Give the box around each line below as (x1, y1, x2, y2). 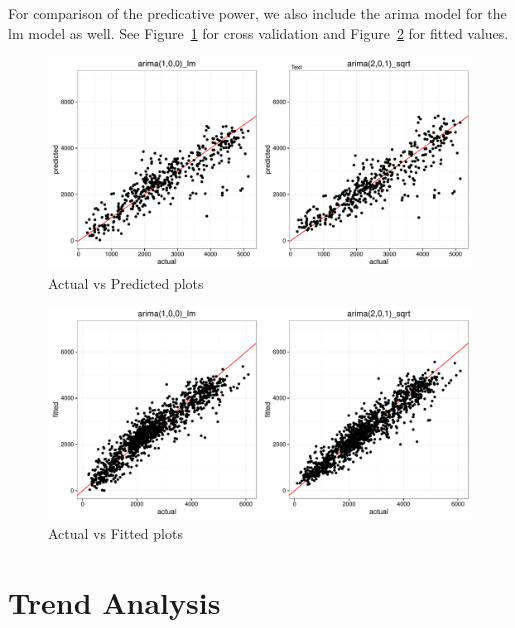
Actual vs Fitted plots (48, 522, 183, 543)
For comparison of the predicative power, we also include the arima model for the (8, 3, 507, 23)
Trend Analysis (8, 581, 221, 622)
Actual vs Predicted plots (48, 272, 204, 293)
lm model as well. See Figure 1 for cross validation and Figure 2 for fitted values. (8, 22, 509, 43)
